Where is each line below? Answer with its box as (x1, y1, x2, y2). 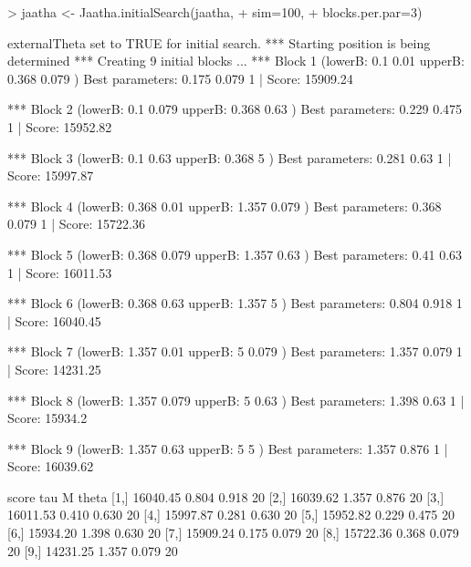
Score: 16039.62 (7, 457, 94, 476)
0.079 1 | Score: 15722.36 (7, 214, 145, 233)
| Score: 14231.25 (7, 359, 101, 378)
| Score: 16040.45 (7, 311, 101, 330)
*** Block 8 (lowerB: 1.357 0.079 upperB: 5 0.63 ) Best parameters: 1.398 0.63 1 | (7, 390, 465, 409)
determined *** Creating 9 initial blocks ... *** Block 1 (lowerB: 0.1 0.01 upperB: (7, 51, 465, 70)
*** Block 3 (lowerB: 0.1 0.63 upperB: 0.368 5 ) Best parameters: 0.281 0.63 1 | (7, 148, 452, 167)
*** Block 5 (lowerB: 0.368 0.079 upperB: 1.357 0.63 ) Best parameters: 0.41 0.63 (7, 244, 463, 263)
